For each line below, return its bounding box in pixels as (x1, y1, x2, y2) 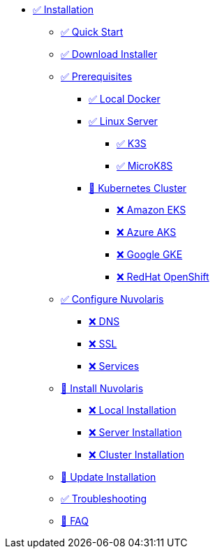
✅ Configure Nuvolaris (61, 293, 164, 305)
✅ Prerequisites (61, 70, 133, 82)
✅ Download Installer (61, 48, 158, 60)
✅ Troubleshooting (61, 493, 147, 504)
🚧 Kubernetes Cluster (89, 182, 187, 194)
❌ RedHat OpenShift (117, 271, 209, 283)
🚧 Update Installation (61, 471, 156, 483)
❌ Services (89, 360, 140, 372)
